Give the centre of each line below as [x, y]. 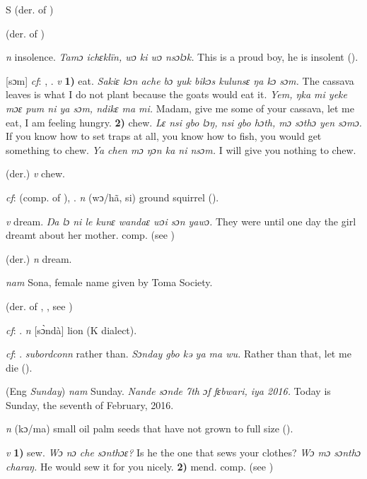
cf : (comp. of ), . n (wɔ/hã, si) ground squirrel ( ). [112, 197]
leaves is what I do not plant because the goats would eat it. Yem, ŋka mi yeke [176, 94]
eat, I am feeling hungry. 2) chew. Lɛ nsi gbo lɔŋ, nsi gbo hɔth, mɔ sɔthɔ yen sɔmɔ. [184, 122]
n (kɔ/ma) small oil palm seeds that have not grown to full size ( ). [150, 428]
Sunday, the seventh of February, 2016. [90, 404]
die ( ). [19, 367]
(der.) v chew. [35, 173]
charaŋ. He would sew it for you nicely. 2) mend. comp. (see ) [140, 466]
